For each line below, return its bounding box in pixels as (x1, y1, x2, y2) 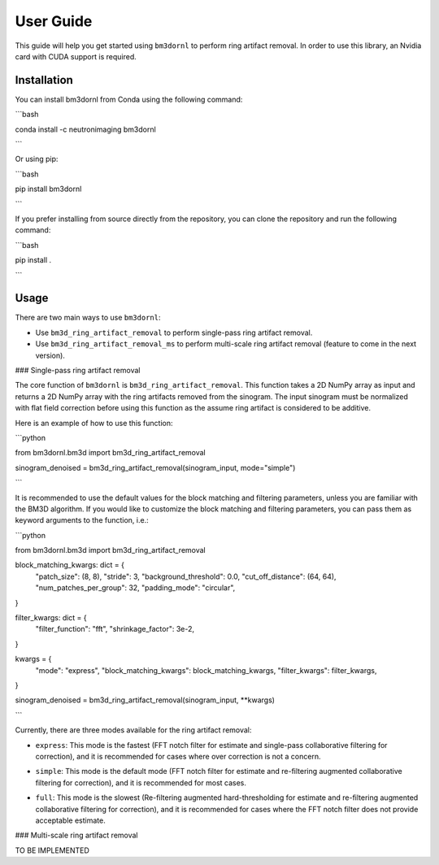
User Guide (15, 12, 93, 30)
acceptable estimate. (35, 815, 106, 825)
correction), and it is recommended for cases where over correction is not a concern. (35, 751, 321, 761)
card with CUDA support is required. (15, 51, 137, 61)
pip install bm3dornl (15, 184, 82, 194)
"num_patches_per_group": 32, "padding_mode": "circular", (35, 583, 236, 593)
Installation (15, 73, 73, 87)
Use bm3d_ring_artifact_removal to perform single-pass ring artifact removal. (35, 328, 313, 337)
